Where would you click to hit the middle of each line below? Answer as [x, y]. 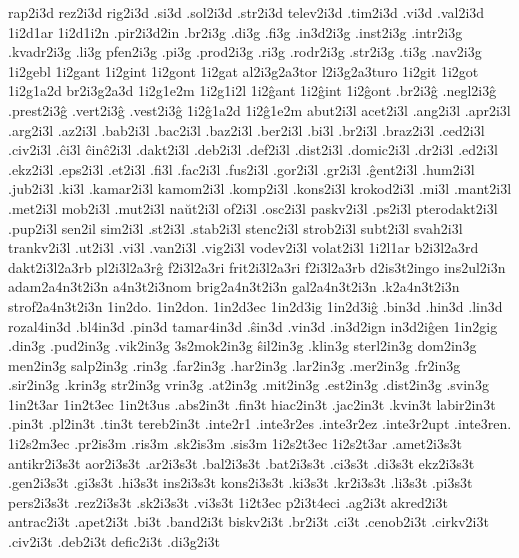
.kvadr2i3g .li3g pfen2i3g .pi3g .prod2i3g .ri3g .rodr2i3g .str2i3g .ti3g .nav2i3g [245, 51]
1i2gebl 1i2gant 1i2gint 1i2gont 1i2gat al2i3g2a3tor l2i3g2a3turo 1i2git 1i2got [243, 70]
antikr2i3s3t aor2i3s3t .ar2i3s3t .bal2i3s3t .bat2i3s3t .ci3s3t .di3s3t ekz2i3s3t [241, 462]
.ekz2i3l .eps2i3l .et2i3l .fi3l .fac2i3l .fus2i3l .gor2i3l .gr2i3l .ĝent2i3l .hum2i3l [241, 168]
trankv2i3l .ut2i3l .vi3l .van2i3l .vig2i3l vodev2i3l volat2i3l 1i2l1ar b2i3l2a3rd [243, 247]
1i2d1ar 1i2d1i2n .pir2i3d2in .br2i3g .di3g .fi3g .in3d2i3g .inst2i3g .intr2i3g [235, 31]
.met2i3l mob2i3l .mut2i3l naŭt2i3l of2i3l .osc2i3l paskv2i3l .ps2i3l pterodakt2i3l [253, 207]
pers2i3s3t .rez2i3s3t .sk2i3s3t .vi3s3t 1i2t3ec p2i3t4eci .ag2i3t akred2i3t [228, 501]
